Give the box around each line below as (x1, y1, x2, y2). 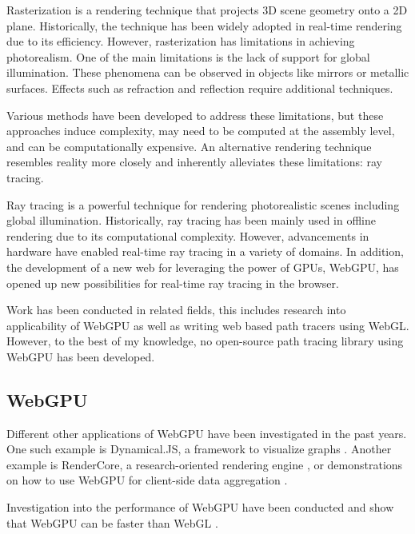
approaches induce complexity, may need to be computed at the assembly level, (6, 122, 395, 139)
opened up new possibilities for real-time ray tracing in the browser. (6, 274, 339, 291)
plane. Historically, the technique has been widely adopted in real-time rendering (6, 17, 402, 34)
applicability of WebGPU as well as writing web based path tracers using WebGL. (6, 317, 409, 333)
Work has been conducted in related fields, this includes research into (6, 301, 346, 318)
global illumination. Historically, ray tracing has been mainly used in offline (6, 212, 377, 229)
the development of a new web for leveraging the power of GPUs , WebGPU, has (6, 258, 399, 275)
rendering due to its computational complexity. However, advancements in (6, 227, 369, 244)
